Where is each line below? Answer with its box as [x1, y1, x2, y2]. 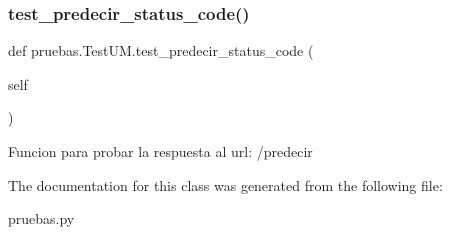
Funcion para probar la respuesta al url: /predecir [8, 141, 313, 161]
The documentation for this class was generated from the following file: [8, 174, 443, 195]
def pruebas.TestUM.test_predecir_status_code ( [8, 40, 314, 61]
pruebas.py [8, 208, 75, 229]
